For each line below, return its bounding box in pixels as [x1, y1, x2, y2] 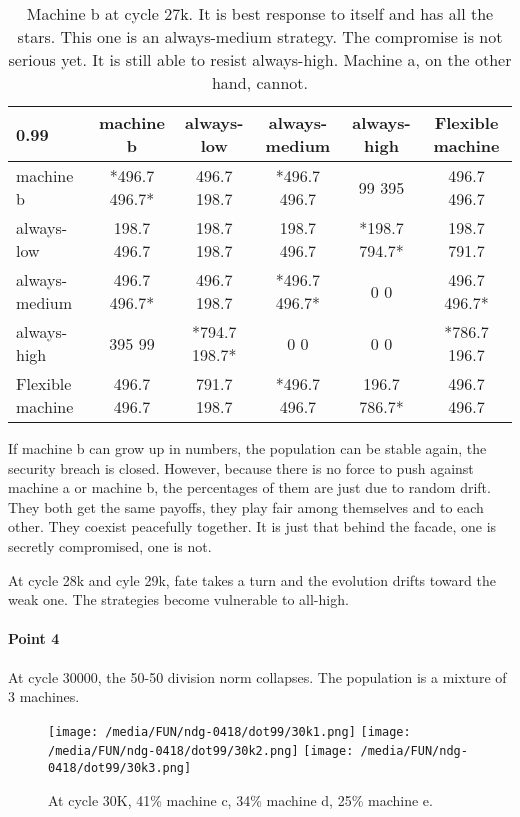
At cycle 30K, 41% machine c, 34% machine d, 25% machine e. [48, 789, 433, 810]
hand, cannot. [211, 71, 309, 94]
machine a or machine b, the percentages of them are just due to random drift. [8, 477, 491, 498]
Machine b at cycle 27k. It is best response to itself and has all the [26, 2, 494, 25]
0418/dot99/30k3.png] [48, 761, 192, 776]
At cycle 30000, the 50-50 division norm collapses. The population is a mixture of [8, 666, 507, 687]
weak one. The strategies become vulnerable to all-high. [8, 589, 349, 610]
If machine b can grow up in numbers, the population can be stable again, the [8, 438, 487, 458]
